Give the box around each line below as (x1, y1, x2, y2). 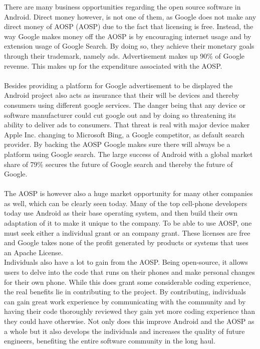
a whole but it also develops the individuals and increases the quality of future (4, 325, 245, 336)
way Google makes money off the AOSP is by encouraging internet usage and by (4, 31, 251, 41)
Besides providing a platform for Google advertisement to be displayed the (4, 80, 233, 90)
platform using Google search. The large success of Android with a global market (4, 148, 253, 159)
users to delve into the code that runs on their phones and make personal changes (4, 267, 255, 277)
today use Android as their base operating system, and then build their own (4, 208, 238, 218)
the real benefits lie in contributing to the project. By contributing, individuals (4, 286, 246, 297)
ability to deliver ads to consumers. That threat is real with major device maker (4, 119, 250, 130)
